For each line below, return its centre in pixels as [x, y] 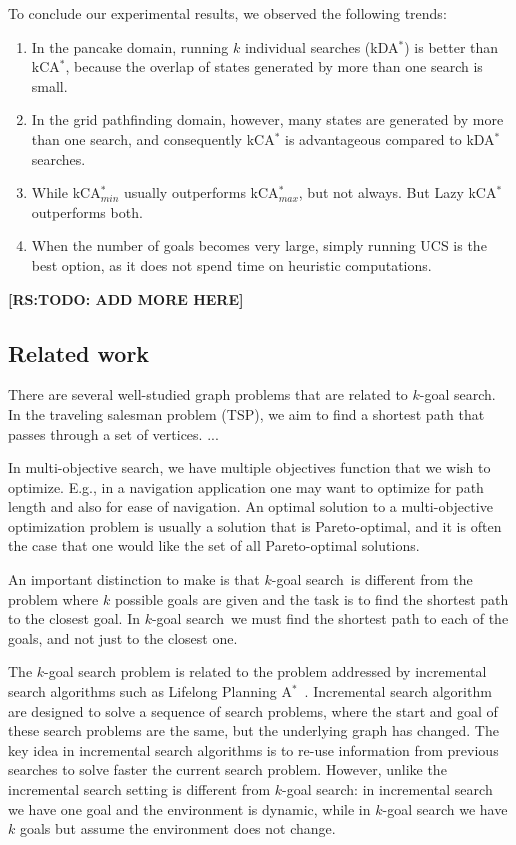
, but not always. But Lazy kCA [397, 192]
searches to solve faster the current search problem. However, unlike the [227, 769]
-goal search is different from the [372, 579]
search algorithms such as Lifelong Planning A [150, 691]
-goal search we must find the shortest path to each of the [330, 618]
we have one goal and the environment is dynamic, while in [189, 808]
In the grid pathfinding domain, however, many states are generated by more [267, 119]
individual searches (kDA [321, 46]
